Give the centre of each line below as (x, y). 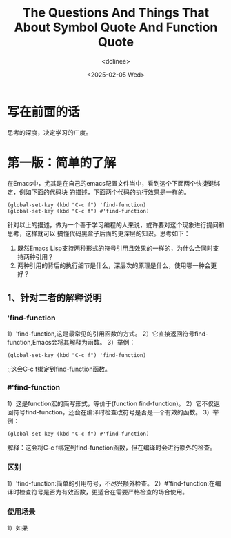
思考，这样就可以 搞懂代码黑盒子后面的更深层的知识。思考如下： (99, 233)
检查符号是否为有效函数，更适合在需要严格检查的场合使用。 (103, 492)
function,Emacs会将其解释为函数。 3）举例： (71, 343)
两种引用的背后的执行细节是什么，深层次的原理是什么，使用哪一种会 (114, 265)
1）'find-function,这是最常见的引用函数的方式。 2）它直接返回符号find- (108, 334)
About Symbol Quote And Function (116, 27)
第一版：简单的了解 (62, 163)
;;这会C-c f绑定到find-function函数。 (59, 369)
